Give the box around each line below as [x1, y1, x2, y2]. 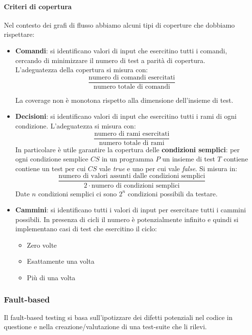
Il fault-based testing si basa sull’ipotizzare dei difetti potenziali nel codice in [4, 312, 233, 322]
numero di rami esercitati [94, 130, 170, 137]
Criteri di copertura [4, 1, 72, 11]
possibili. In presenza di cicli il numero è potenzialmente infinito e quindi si [15, 214, 238, 224]
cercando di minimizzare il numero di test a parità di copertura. [15, 55, 205, 65]
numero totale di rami [99, 139, 165, 146]
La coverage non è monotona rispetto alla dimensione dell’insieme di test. [15, 95, 234, 105]
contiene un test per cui [15, 163, 86, 173]
